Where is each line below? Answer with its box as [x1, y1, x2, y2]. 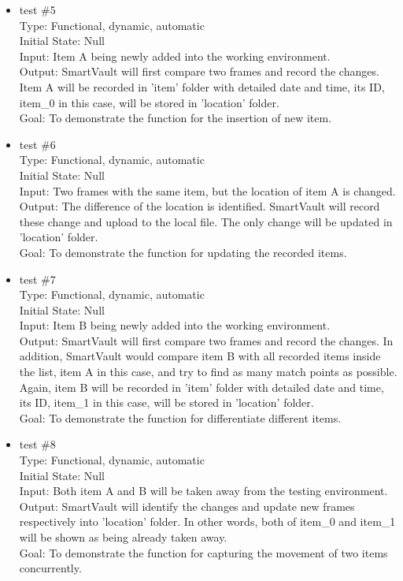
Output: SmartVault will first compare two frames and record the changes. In [19, 332, 394, 348]
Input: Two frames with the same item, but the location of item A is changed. [19, 182, 396, 199]
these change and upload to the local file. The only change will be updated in [19, 213, 393, 229]
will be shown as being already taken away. [19, 529, 227, 545]
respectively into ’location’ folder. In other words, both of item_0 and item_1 [19, 513, 396, 530]
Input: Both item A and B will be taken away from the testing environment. [19, 482, 388, 499]
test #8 [19, 436, 56, 453]
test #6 [19, 136, 56, 152]
